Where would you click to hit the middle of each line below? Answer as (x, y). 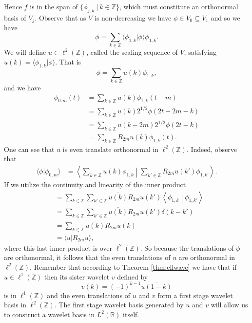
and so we (225, 17)
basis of (15, 17)
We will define (25, 52)
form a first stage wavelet (195, 295)
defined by (133, 276)
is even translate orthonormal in (111, 149)
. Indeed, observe (212, 149)
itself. (131, 314)
